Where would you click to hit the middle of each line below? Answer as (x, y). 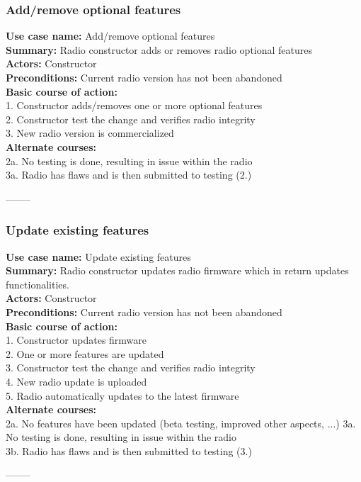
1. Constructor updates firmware (76, 340)
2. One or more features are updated (85, 353)
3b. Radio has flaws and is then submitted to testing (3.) (129, 450)
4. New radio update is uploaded (76, 381)
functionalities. (38, 284)
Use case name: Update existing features (98, 256)
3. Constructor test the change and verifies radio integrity (131, 368)
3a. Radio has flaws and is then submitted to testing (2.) (129, 175)
